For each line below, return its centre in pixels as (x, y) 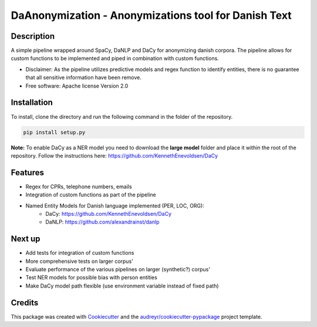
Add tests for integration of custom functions (80, 253)
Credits (25, 303)
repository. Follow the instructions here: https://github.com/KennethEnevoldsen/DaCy (114, 155)
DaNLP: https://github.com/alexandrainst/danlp (102, 222)
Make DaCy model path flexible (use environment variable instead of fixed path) (122, 286)
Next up (26, 239)
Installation (32, 103)
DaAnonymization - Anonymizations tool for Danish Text (151, 15)
